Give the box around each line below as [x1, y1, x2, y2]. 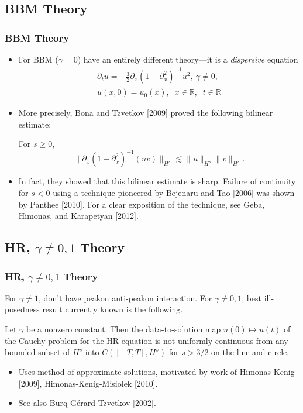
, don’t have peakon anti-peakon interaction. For [39, 291, 212, 304]
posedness [5, 303, 40, 315]
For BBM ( [18, 53, 58, 65]
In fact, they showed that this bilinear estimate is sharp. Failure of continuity [18, 175, 296, 187]
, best [242, 291, 262, 304]
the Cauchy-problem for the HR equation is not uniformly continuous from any [5, 334, 288, 346]
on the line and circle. [211, 346, 290, 358]
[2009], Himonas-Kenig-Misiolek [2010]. [18, 377, 158, 389]
